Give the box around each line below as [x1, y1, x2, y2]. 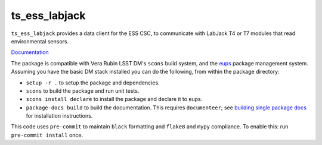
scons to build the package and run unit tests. [26, 87, 140, 94]
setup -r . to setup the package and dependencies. [26, 79, 160, 86]
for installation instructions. [26, 112, 93, 119]
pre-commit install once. [11, 131, 83, 138]
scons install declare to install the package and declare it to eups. [26, 96, 203, 103]
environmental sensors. [11, 37, 69, 45]
